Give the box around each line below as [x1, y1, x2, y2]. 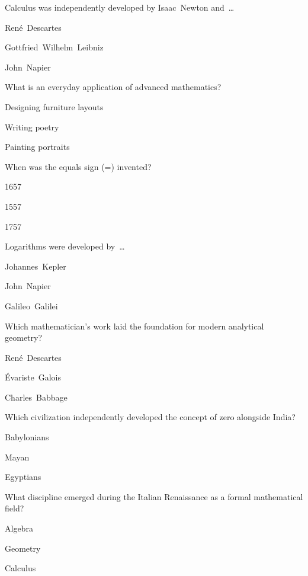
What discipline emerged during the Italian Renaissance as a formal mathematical [5, 490, 303, 503]
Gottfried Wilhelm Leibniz [5, 41, 104, 53]
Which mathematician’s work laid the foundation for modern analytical [5, 319, 264, 332]
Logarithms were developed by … [5, 240, 125, 252]
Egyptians [5, 471, 41, 483]
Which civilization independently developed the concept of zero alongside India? [5, 411, 296, 423]
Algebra [5, 522, 33, 535]
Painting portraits [5, 140, 70, 153]
